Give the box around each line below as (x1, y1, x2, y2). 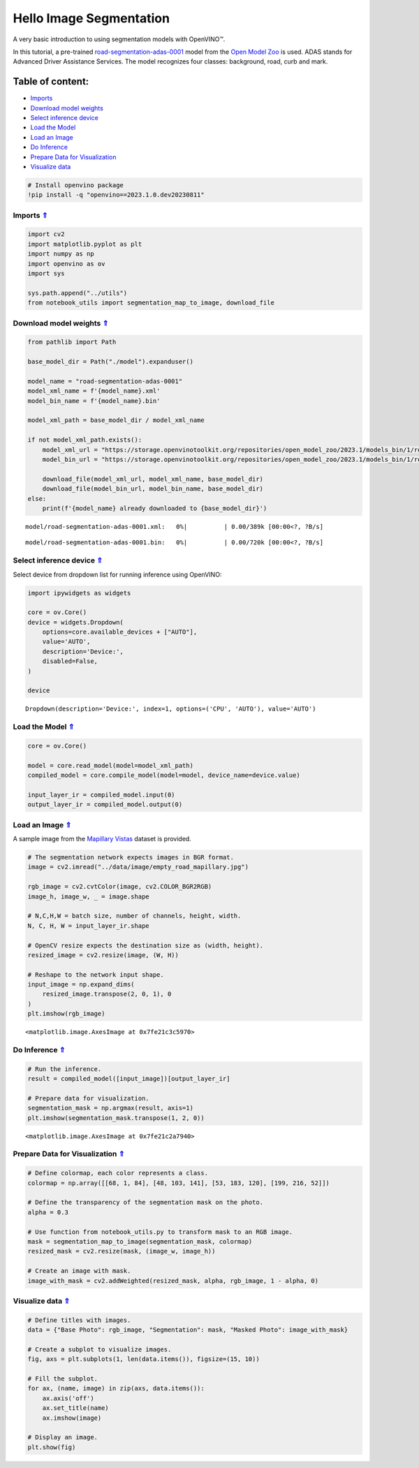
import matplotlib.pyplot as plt (27, 240, 142, 248)
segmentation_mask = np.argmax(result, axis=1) (27, 1104, 193, 1112)
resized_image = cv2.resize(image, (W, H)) (27, 951, 179, 959)
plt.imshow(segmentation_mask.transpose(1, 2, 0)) (27, 1114, 205, 1121)
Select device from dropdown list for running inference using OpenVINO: (13, 570, 222, 579)
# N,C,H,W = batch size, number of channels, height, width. (27, 912, 242, 920)
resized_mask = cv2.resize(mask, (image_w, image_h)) (27, 1247, 216, 1256)
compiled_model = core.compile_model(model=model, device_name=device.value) (27, 771, 300, 779)
